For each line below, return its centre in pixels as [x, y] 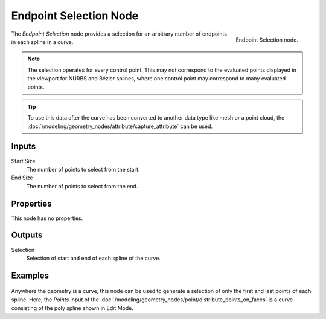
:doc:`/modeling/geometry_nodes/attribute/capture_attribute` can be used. [120, 126]
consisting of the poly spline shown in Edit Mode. [72, 308]
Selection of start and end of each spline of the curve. [94, 258]
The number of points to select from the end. [82, 186]
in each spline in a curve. [42, 42]
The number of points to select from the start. [83, 169]
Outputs [27, 235]
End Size [22, 178]
